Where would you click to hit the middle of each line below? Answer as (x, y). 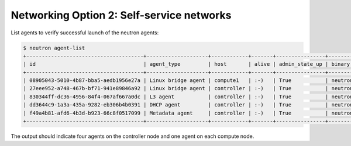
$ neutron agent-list (54, 48)
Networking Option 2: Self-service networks (121, 15)
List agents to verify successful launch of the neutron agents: (85, 33)
